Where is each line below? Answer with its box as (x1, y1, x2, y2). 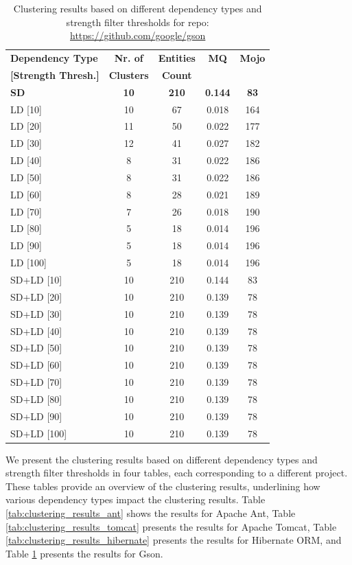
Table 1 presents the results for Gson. (5, 546, 163, 560)
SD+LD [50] (10, 341, 62, 355)
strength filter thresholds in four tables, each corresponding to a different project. (5, 465, 348, 480)
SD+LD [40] (10, 323, 62, 338)
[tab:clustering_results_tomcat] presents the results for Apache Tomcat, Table (5, 519, 337, 533)
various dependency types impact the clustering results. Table (5, 492, 266, 507)
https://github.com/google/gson (70, 28, 206, 43)
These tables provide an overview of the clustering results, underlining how (5, 478, 320, 493)
